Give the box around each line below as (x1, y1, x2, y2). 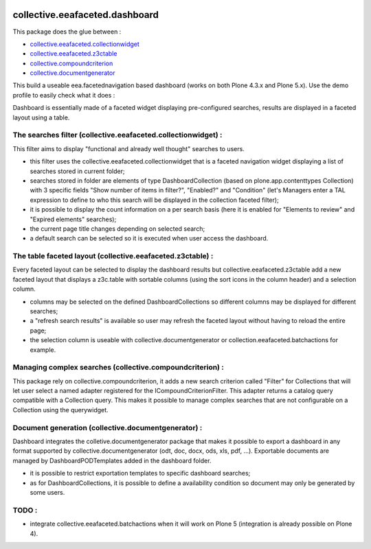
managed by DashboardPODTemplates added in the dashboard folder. (12, 456, 212, 464)
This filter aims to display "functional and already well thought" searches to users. (12, 144, 245, 153)
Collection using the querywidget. (12, 405, 109, 414)
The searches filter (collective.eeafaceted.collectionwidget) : (12, 131, 223, 140)
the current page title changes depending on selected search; (30, 224, 205, 233)
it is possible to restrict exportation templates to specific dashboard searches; (30, 469, 251, 478)
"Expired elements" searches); (30, 215, 117, 223)
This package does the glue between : (12, 27, 122, 36)
